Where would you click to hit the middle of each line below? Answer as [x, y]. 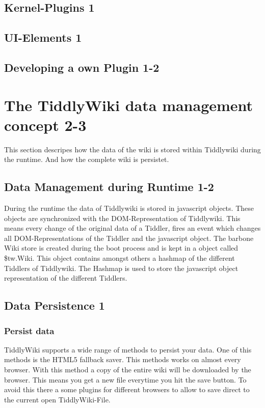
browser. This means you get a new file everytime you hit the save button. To [125, 379]
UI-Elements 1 [43, 37]
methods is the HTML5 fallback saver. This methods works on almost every [123, 359]
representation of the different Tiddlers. [66, 278]
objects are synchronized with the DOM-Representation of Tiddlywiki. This [122, 218]
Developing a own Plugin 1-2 [82, 67]
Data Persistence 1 [55, 305]
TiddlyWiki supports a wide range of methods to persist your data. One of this [128, 349]
